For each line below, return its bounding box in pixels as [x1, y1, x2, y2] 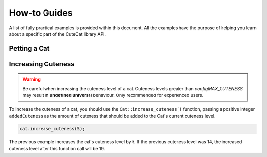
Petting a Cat [9, 44, 50, 53]
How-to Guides [9, 7, 73, 18]
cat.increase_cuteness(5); [19, 126, 85, 131]
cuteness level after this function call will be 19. [9, 146, 105, 152]
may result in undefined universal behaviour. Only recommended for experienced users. [22, 93, 204, 98]
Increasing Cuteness [9, 60, 75, 68]
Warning [22, 76, 41, 82]
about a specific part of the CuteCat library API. [9, 31, 106, 37]
